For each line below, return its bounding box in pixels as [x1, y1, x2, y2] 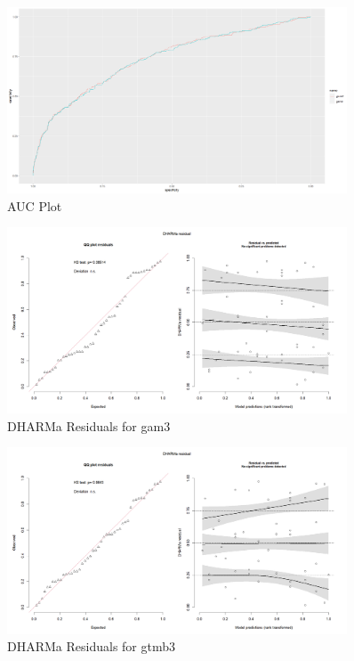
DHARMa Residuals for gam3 [7, 416, 171, 435]
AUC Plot [7, 196, 62, 215]
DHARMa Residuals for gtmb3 [7, 637, 175, 656]
